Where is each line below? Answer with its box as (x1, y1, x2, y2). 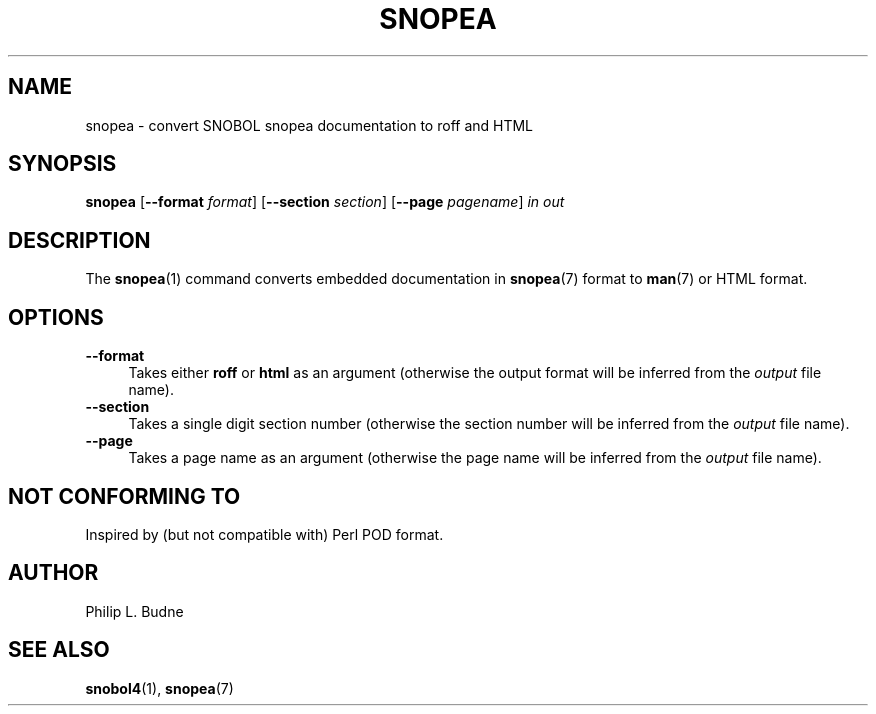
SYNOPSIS (8, 151, 117, 177)
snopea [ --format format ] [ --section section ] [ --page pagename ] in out (85, 193, 565, 211)
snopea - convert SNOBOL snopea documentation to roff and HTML (85, 116, 534, 134)
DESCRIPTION (8, 227, 151, 253)
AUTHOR (8, 560, 99, 586)
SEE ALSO (8, 637, 110, 663)
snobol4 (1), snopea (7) (85, 679, 234, 697)
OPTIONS (8, 304, 104, 330)
